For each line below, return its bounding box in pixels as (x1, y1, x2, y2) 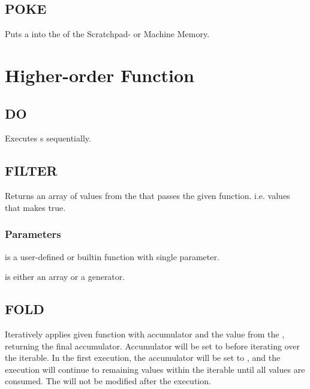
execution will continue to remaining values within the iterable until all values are (5, 363, 305, 375)
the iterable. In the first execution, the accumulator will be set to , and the (5, 351, 281, 364)
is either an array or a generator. (5, 270, 125, 283)
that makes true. (5, 201, 66, 213)
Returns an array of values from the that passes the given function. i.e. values (5, 189, 290, 202)
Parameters (5, 227, 61, 242)
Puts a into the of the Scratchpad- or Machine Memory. (5, 28, 210, 40)
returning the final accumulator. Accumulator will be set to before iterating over (5, 339, 300, 352)
